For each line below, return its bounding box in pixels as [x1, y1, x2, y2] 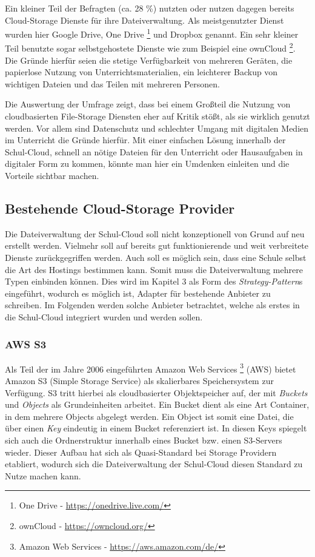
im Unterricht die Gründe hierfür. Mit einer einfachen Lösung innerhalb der [5, 133, 286, 146]
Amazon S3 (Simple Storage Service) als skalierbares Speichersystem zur [5, 374, 274, 387]
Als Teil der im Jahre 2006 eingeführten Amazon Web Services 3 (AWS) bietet [5, 360, 296, 375]
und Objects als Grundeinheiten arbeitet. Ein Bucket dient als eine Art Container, [5, 398, 310, 411]
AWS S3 [5, 336, 47, 351]
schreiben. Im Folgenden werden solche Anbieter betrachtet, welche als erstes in [5, 299, 300, 311]
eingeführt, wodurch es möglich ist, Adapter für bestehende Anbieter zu [5, 286, 271, 299]
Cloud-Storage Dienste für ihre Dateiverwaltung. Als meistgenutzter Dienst [5, 13, 284, 26]
